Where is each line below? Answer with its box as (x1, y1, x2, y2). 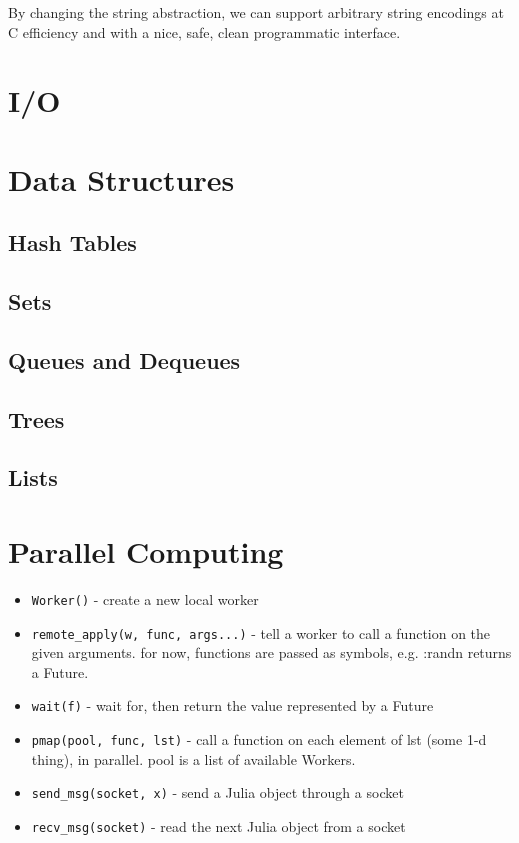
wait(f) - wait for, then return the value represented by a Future (31, 695, 434, 716)
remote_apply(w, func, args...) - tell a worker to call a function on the (31, 622, 491, 643)
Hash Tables (8, 227, 137, 258)
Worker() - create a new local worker (31, 588, 259, 609)
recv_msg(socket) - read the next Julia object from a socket (31, 816, 406, 837)
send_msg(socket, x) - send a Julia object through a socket (31, 782, 404, 803)
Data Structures (8, 158, 235, 199)
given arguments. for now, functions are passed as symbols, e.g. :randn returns (31, 642, 512, 663)
